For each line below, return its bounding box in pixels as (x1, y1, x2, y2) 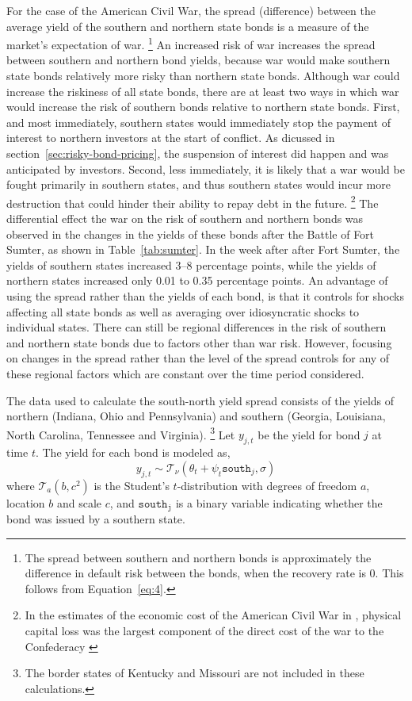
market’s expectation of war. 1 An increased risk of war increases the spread (6, 34, 376, 52)
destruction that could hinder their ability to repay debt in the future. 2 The (6, 192, 379, 211)
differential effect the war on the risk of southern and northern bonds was (6, 210, 364, 227)
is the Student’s (93, 477, 170, 493)
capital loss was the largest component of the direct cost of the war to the (25, 622, 384, 639)
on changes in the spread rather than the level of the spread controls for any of (6, 350, 390, 366)
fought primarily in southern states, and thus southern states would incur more (6, 176, 391, 193)
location (6, 494, 45, 511)
